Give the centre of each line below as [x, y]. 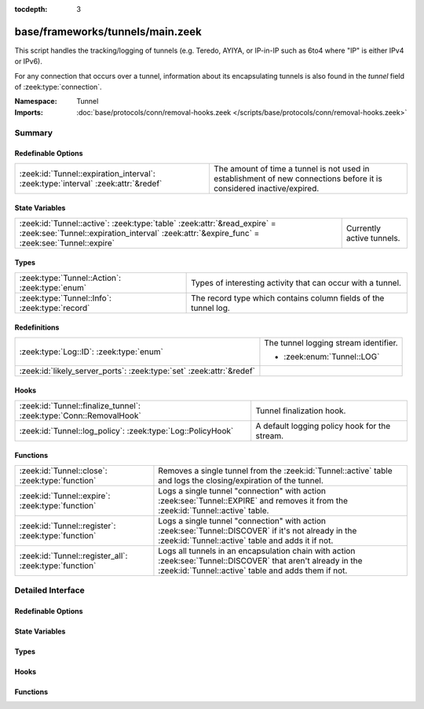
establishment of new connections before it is [298, 179]
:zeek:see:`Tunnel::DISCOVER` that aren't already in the [260, 560]
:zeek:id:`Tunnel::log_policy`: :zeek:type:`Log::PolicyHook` [126, 430]
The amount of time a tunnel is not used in [291, 168]
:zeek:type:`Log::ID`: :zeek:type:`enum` [91, 352]
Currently [363, 228]
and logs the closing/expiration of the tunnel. [241, 480]
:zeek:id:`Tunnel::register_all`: [73, 556]
